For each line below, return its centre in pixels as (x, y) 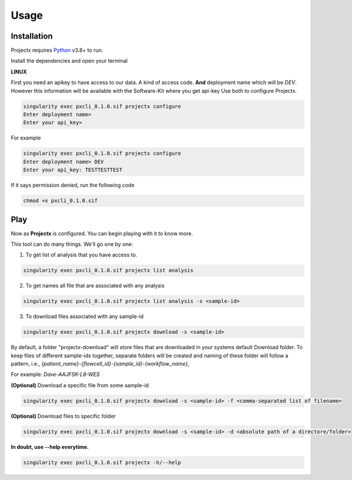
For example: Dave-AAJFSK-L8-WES (55, 374)
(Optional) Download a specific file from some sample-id (80, 385)
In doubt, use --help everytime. (50, 447)
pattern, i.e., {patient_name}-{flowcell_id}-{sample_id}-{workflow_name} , (100, 364)
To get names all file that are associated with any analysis (95, 286)
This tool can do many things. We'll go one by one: (72, 244)
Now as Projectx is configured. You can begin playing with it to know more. (102, 233)
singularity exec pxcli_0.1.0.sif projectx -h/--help (102, 462)
